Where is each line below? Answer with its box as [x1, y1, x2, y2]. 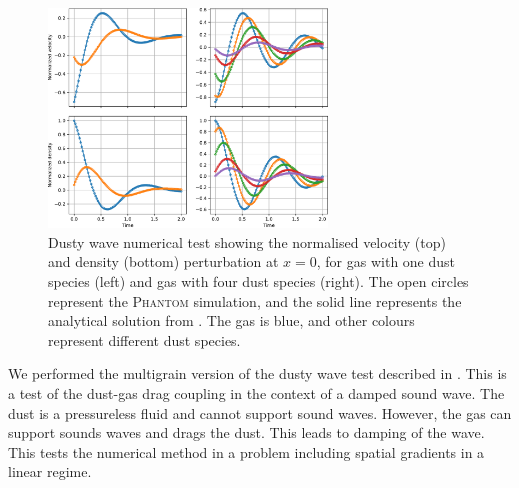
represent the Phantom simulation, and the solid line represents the [48, 290, 462, 311]
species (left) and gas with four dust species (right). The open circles [48, 271, 469, 292]
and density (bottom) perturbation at [48, 251, 279, 272]
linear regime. [8, 461, 92, 482]
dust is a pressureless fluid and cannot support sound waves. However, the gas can [8, 402, 512, 423]
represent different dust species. [48, 329, 241, 350]
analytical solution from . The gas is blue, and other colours [48, 310, 415, 331]
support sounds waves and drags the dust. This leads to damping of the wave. [8, 422, 485, 443]
